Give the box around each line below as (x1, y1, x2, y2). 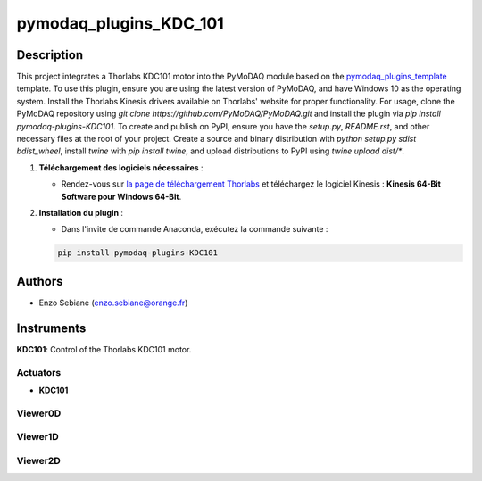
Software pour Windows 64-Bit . (61, 191, 182, 202)
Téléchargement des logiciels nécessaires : (38, 162, 204, 173)
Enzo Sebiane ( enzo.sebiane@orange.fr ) (38, 297, 188, 308)
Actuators (16, 366, 62, 378)
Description (16, 47, 84, 62)
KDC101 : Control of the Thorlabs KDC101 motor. (16, 344, 192, 354)
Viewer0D (16, 407, 62, 419)
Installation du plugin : (38, 207, 124, 218)
